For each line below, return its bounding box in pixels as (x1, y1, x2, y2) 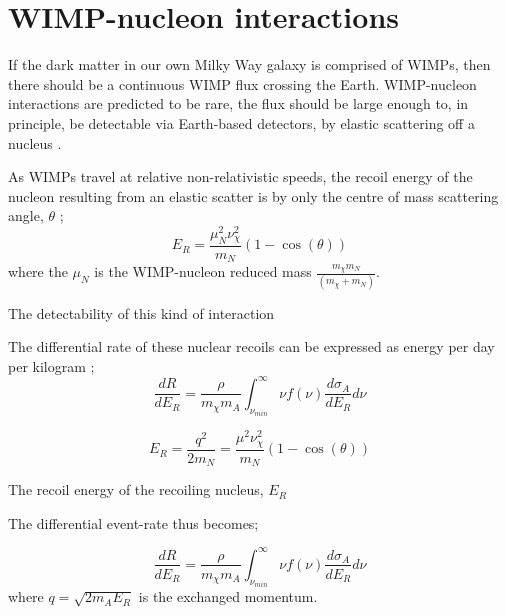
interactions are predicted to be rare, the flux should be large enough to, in (8, 93, 469, 114)
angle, (8, 205, 44, 226)
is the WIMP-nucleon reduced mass (94, 261, 312, 282)
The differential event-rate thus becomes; (8, 512, 259, 533)
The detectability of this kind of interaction (8, 302, 275, 323)
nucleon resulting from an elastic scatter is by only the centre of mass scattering (8, 185, 499, 206)
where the (8, 261, 68, 282)
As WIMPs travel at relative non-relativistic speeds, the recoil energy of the (8, 166, 473, 187)
